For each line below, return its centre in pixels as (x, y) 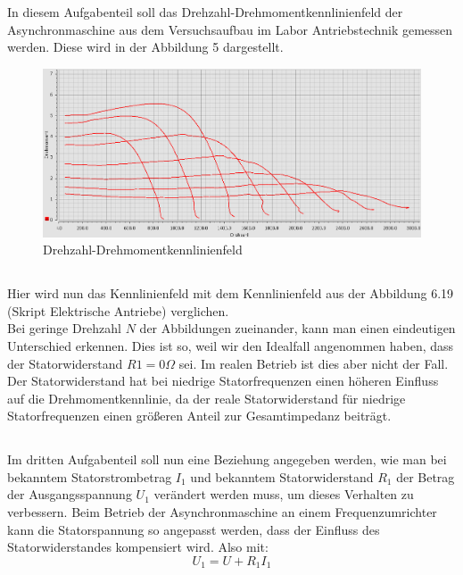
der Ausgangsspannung (70, 494)
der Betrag (426, 476)
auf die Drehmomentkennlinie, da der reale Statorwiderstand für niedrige (207, 398)
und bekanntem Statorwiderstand (282, 476)
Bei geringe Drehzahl (65, 328)
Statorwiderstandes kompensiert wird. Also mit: (138, 547)
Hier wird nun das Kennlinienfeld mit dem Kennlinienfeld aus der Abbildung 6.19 (231, 293)
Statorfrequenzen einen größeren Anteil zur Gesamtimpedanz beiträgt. (199, 416)
